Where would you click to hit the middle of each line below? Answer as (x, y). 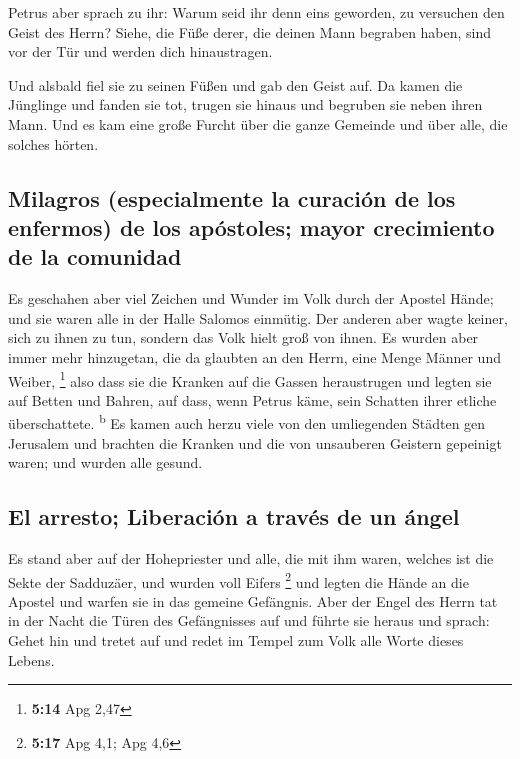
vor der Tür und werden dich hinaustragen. (140, 51)
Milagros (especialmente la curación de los (232, 197)
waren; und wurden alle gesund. (105, 462)
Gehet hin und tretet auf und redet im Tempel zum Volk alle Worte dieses (236, 640)
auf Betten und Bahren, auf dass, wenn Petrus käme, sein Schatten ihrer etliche (252, 399)
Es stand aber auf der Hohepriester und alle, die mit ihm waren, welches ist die (251, 558)
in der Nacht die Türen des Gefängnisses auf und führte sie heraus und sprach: (249, 620)
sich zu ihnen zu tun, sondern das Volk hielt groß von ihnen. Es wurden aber (243, 337)
